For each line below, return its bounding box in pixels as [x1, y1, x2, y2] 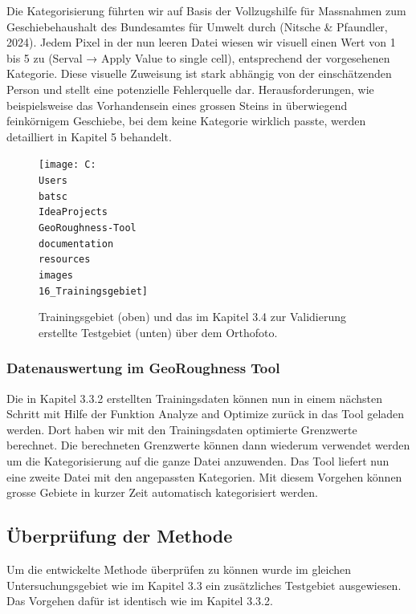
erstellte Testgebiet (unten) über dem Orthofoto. [39, 323, 278, 340]
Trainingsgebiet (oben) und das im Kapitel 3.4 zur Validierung [39, 308, 346, 325]
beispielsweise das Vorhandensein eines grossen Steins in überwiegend [6, 96, 348, 113]
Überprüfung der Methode [6, 523, 233, 548]
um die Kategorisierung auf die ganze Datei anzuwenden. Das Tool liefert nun [6, 453, 389, 470]
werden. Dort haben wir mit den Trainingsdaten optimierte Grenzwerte [6, 421, 357, 437]
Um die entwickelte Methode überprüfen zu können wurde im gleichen [6, 561, 352, 578]
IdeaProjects [39, 206, 108, 218]
